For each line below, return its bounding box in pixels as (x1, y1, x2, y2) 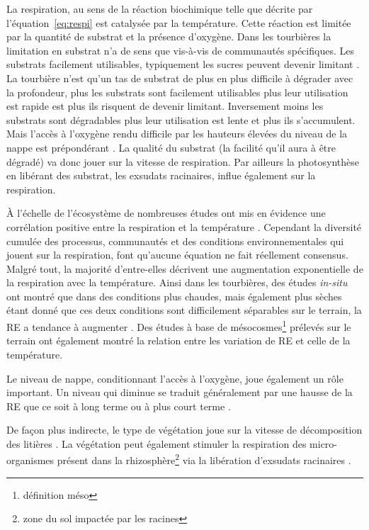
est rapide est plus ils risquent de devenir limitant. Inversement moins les (6, 98, 324, 113)
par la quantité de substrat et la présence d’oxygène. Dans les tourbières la (6, 29, 331, 44)
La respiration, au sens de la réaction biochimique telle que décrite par (6, 1, 313, 16)
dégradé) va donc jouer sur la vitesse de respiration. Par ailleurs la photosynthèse (6, 154, 360, 169)
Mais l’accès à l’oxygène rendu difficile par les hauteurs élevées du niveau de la (6, 126, 348, 141)
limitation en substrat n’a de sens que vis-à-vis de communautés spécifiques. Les (6, 43, 354, 57)
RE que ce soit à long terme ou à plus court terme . (6, 398, 231, 413)
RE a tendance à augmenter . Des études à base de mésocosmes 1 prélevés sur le (6, 317, 351, 334)
